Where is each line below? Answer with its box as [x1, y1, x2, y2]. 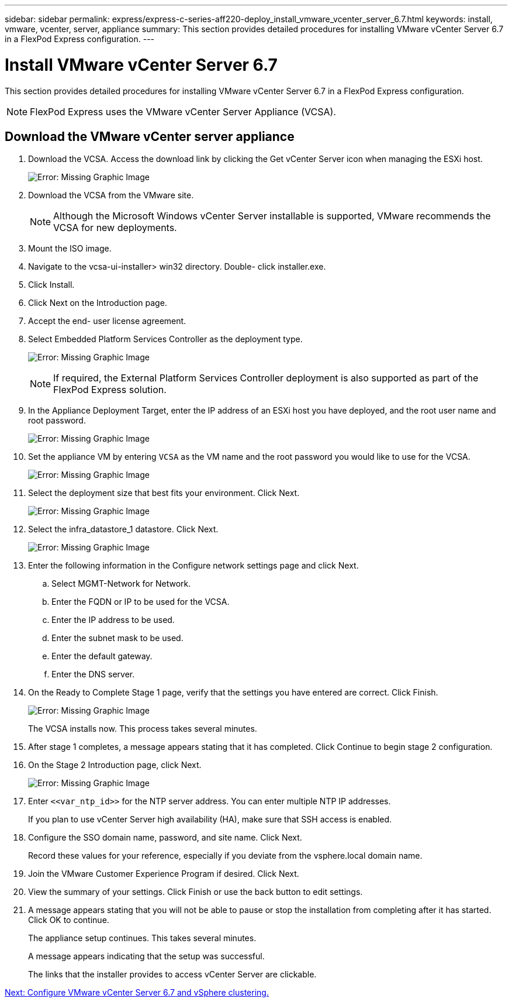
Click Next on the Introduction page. [28, 298, 167, 308]
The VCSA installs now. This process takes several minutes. [28, 724, 257, 734]
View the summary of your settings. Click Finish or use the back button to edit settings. [28, 887, 363, 897]
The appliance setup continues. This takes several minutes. [28, 933, 257, 944]
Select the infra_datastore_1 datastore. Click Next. [28, 524, 219, 535]
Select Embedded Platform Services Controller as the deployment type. [28, 334, 303, 345]
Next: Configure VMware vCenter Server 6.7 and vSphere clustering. [5, 987, 269, 998]
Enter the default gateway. [51, 651, 153, 662]
